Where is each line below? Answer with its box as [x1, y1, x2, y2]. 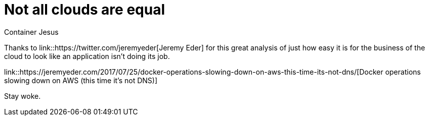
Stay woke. [4, 91, 41, 100]
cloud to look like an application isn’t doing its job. [4, 51, 170, 61]
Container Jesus [4, 27, 59, 36]
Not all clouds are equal [4, 1, 165, 18]
